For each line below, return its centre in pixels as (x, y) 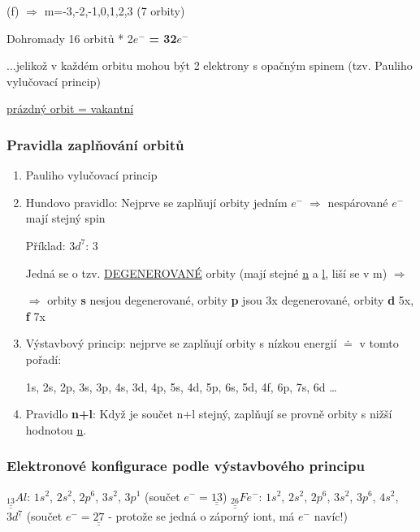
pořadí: (43, 359)
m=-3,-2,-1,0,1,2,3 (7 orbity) (115, 11)
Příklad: (45, 245)
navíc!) (331, 516)
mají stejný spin (65, 218)
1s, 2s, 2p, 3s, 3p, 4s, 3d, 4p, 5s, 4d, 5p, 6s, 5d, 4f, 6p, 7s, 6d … (181, 386)
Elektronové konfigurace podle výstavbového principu (186, 466)
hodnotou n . (56, 429)
